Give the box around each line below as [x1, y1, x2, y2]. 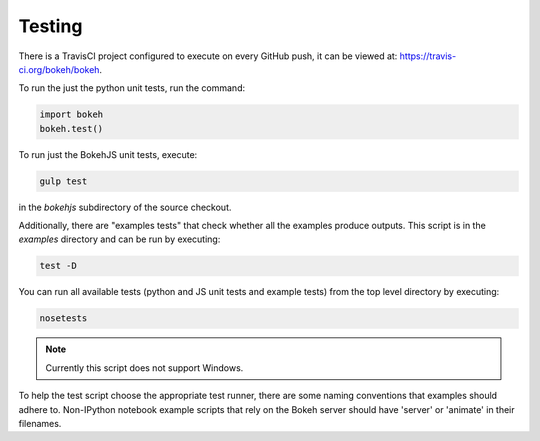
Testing [18, 15, 83, 37]
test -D [39, 260, 77, 272]
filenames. [18, 417, 62, 429]
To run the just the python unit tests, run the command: [18, 82, 245, 94]
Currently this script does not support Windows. [45, 361, 244, 374]
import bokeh [39, 109, 104, 120]
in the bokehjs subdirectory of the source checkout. [18, 201, 232, 213]
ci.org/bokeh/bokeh [18, 63, 100, 75]
